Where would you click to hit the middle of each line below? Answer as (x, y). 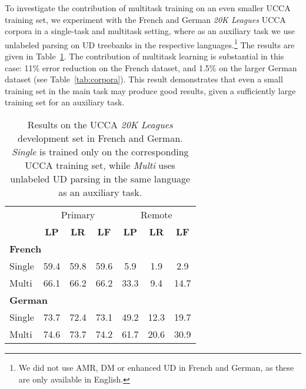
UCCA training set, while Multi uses (100, 165)
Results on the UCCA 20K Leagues (100, 124)
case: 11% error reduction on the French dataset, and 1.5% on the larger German (151, 67)
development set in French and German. (100, 138)
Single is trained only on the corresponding (100, 152)
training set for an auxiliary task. (65, 102)
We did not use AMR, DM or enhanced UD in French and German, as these (156, 367)
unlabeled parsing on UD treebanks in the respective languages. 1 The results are (150, 44)
